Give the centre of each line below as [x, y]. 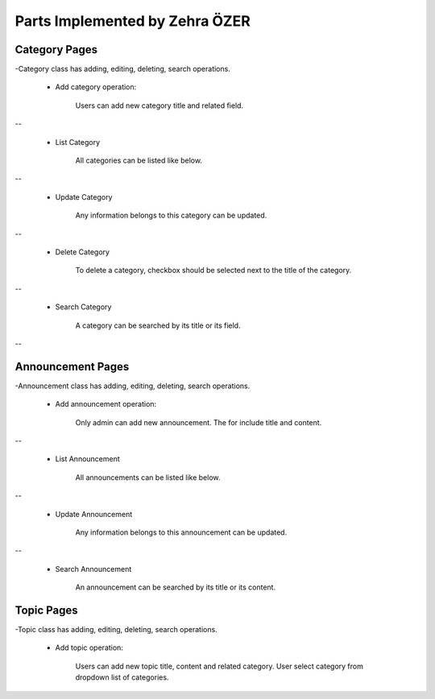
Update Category [84, 196]
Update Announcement [94, 514]
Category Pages [56, 50]
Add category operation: [96, 87]
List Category [78, 142]
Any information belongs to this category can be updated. [171, 215]
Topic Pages [46, 610]
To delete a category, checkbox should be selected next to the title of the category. [213, 271]
